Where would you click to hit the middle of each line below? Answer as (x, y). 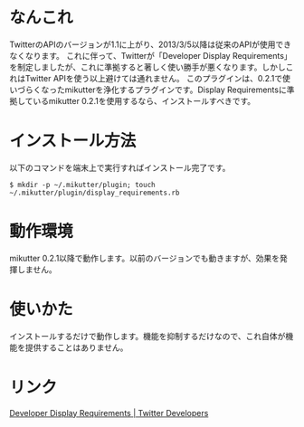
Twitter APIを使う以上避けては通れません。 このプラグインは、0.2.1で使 (158, 78)
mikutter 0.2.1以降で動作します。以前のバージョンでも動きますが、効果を (145, 258)
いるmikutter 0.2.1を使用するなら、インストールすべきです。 (144, 100)
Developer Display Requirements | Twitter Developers (109, 413)
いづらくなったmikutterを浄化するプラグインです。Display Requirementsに (148, 90)
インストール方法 (73, 141)
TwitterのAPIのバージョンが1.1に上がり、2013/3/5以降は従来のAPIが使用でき (151, 44)
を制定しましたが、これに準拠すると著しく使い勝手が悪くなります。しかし (148, 67)
